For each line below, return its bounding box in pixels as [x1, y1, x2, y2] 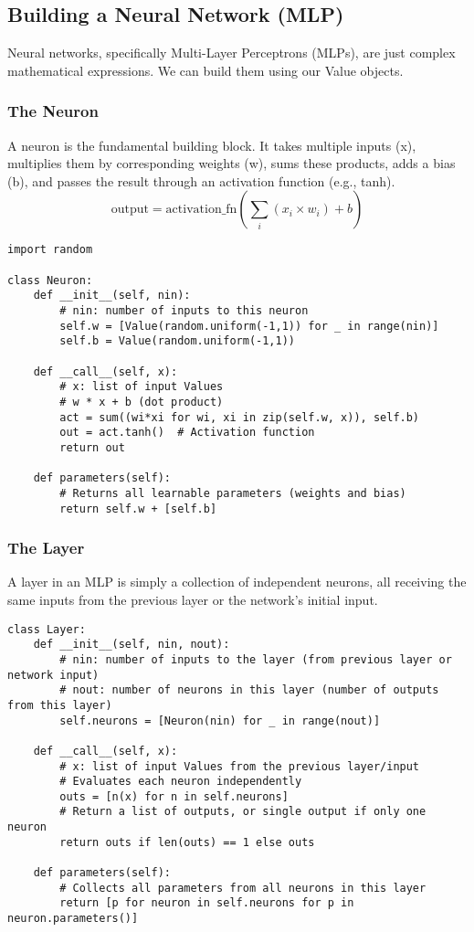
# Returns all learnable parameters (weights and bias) [59, 486, 406, 500]
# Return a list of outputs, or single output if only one [59, 805, 427, 819]
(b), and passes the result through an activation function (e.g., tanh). [7, 171, 395, 190]
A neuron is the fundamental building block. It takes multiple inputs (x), [7, 135, 416, 154]
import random [7, 243, 93, 257]
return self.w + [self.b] [59, 502, 217, 515]
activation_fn [165, 203, 237, 217]
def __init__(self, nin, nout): [33, 638, 230, 651]
